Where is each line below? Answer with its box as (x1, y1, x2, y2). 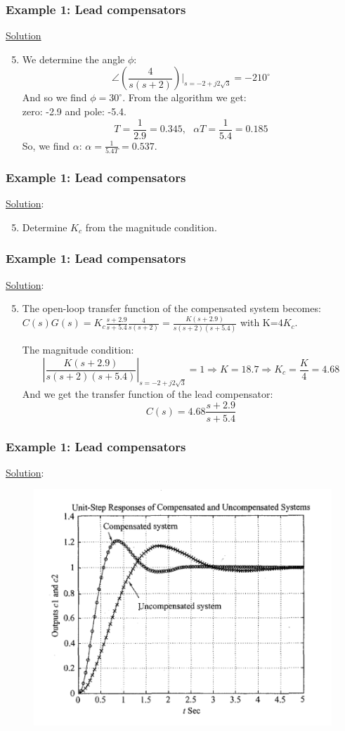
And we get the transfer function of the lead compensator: (22, 386, 273, 401)
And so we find (22, 90, 87, 105)
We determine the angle (22, 51, 125, 66)
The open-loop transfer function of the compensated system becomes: (22, 301, 321, 316)
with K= (240, 315, 278, 330)
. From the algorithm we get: (122, 90, 247, 105)
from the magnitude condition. (85, 219, 217, 234)
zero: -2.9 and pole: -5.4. (22, 104, 127, 118)
